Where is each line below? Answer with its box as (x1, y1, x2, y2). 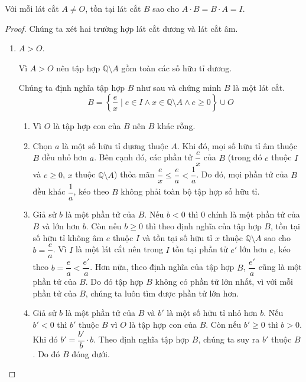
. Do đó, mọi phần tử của (196, 168, 288, 180)
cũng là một (258, 261, 302, 273)
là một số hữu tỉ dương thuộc (62, 139, 168, 152)
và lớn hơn (41, 219, 80, 232)
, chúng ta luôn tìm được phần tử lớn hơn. (85, 286, 239, 299)
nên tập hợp (56, 61, 100, 74)
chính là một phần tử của (207, 208, 300, 220)
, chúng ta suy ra (198, 333, 260, 345)
